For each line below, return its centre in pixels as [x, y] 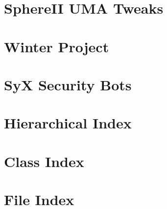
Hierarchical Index [68, 123]
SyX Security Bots [68, 84]
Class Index [44, 161]
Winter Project [57, 46]
